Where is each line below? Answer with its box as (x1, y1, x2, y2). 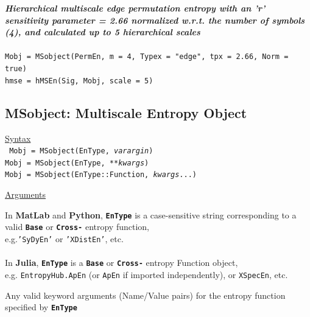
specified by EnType (5, 301, 77, 313)
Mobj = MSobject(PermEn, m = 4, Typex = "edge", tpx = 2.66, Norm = (5, 52, 289, 61)
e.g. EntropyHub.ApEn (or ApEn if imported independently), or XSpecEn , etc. (5, 268, 288, 280)
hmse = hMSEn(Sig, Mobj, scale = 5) (5, 76, 153, 85)
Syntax (5, 131, 31, 144)
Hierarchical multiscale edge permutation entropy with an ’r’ (5, 2, 266, 14)
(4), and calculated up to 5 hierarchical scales (5, 26, 200, 38)
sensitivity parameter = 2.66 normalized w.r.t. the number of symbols (5, 13, 305, 26)
